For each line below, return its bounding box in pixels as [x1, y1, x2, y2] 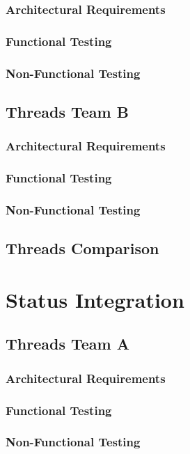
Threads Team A [6, 333, 129, 354]
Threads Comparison [6, 237, 159, 259]
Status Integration [6, 285, 184, 313]
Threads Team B [6, 100, 129, 122]
